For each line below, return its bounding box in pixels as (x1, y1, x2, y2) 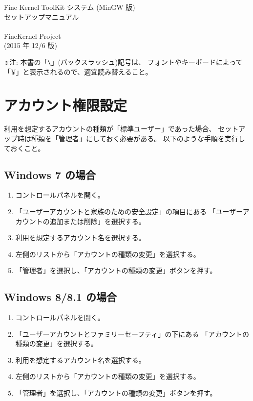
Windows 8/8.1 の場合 (4, 289, 117, 304)
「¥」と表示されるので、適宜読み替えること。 (4, 66, 152, 76)
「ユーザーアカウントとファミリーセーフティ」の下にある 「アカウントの (15, 328, 249, 339)
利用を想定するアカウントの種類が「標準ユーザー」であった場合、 (4, 124, 216, 134)
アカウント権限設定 (4, 95, 127, 115)
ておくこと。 (4, 143, 45, 153)
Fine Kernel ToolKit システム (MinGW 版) (4, 2, 135, 12)
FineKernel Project (4, 30, 61, 41)
